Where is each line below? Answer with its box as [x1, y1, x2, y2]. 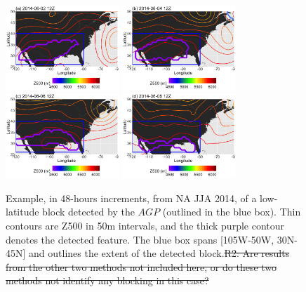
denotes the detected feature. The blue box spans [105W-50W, [6, 232, 274, 246]
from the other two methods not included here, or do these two [6, 259, 277, 274]
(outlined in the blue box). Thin [162, 204, 301, 219]
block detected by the [42, 204, 135, 219]
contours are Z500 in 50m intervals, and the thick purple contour [6, 218, 285, 233]
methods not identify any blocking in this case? [6, 273, 209, 288]
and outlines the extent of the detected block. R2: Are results [29, 246, 290, 260]
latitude [6, 204, 39, 219]
